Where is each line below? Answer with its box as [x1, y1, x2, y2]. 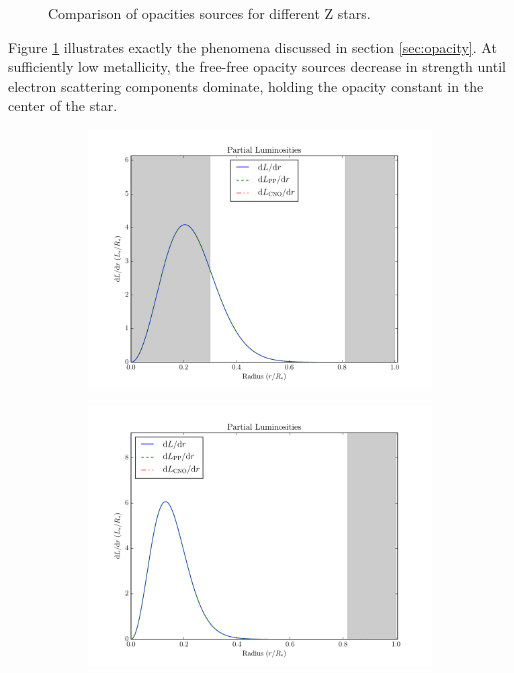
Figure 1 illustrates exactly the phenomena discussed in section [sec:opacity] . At [8, 36, 497, 57]
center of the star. [8, 95, 118, 116]
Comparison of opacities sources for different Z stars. [48, 3, 371, 23]
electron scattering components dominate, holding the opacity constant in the [8, 75, 484, 96]
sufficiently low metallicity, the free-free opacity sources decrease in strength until [8, 56, 506, 77]
